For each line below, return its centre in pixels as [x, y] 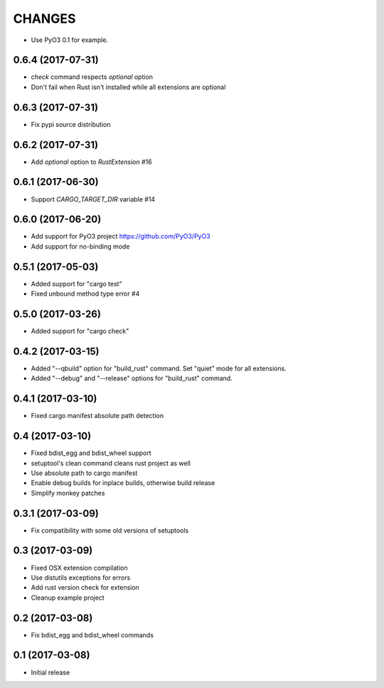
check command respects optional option [92, 77]
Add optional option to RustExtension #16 [91, 162]
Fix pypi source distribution [71, 124]
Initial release [50, 672]
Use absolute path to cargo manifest [84, 473]
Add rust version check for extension [85, 588]
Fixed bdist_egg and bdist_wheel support [91, 453]
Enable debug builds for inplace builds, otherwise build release [123, 483]
